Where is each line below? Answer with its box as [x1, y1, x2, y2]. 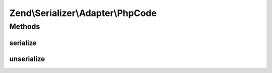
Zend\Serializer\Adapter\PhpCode [9, 7, 157, 18]
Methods [9, 22, 40, 31]
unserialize [9, 54, 45, 63]
